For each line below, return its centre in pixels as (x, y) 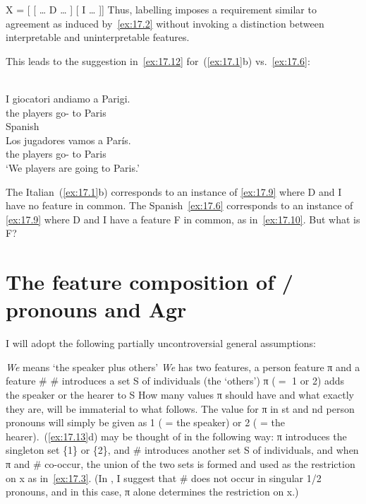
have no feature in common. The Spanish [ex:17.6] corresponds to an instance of (179, 205)
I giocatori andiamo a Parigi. (68, 98)
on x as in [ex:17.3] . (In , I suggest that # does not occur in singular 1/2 (164, 477)
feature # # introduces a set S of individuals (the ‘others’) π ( (141, 381)
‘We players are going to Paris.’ (73, 167)
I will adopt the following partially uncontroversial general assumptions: (161, 343)
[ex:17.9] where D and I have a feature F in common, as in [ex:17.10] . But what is (183, 219)
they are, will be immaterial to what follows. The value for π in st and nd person (180, 408)
